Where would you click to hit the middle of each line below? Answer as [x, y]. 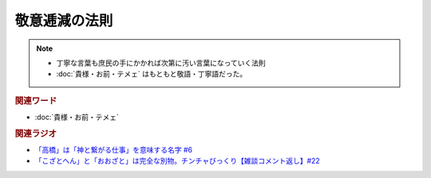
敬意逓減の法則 [64, 21]
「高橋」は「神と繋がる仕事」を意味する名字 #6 [114, 150]
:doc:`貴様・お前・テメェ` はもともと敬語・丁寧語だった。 [152, 74]
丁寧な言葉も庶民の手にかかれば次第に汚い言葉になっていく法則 [161, 63]
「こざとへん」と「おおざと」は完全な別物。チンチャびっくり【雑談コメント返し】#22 [178, 161]
